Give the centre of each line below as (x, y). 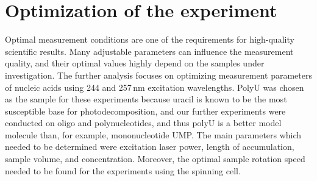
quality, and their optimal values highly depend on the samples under (135, 63)
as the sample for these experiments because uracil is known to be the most (146, 99)
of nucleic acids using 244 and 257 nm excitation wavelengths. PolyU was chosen (155, 87)
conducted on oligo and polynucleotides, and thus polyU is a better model (143, 123)
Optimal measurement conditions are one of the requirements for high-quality (150, 39)
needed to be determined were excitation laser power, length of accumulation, (150, 147)
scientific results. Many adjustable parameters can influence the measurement (149, 51)
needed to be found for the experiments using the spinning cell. (123, 170)
